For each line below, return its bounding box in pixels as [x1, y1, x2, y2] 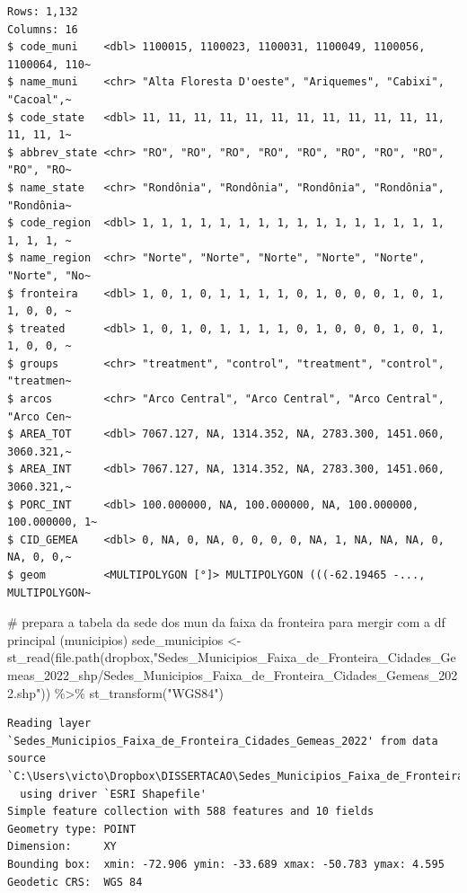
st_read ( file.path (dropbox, [7, 648, 154, 667]
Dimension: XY [7, 840, 117, 853]
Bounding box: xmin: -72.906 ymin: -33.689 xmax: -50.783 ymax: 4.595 [7, 857, 445, 871]
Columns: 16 [7, 22, 78, 36]
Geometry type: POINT [7, 822, 137, 836]
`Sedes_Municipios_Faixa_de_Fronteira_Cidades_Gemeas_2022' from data [7, 734, 438, 747]
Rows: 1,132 [7, 5, 78, 18]
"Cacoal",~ [7, 93, 72, 106]
